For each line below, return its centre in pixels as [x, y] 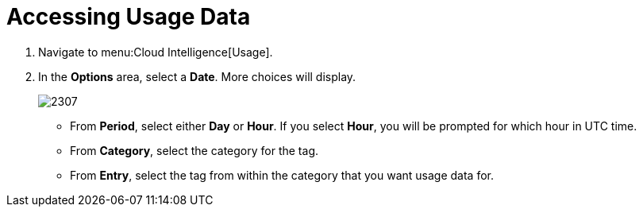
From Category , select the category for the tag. [194, 150]
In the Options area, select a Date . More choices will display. [197, 76]
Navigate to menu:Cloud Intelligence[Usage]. [156, 52]
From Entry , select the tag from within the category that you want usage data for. [282, 175]
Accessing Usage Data [129, 17]
